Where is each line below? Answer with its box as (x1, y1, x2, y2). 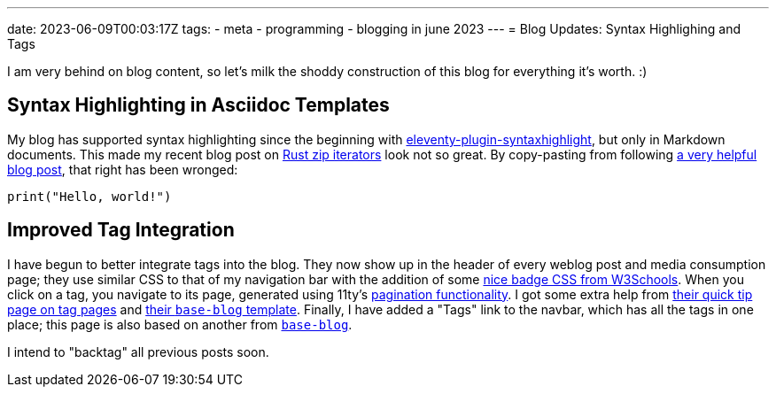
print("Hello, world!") (7, 189, 172, 204)
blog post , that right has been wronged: (7, 161, 238, 177)
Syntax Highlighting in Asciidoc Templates (7, 94, 390, 117)
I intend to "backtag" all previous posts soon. (7, 344, 269, 359)
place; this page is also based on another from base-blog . (7, 316, 353, 332)
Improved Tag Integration (7, 219, 235, 242)
